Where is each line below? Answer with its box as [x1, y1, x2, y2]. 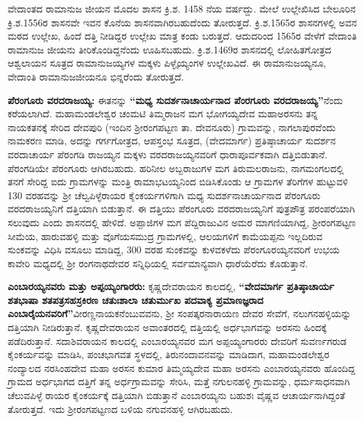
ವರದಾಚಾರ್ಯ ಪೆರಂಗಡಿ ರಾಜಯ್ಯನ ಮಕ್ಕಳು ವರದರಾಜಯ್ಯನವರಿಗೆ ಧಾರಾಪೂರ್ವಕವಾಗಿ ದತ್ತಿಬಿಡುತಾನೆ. [8, 146, 328, 161]
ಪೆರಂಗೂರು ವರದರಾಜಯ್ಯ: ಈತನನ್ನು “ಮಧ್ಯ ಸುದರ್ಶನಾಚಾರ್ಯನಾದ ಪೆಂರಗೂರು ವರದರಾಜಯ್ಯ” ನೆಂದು [8, 92, 343, 107]
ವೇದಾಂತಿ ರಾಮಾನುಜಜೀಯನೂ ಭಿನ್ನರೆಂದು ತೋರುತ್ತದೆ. [8, 69, 184, 83]
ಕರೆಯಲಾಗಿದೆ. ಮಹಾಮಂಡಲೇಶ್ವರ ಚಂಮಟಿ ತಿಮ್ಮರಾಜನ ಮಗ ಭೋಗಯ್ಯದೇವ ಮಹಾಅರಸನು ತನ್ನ [8, 106, 318, 121]
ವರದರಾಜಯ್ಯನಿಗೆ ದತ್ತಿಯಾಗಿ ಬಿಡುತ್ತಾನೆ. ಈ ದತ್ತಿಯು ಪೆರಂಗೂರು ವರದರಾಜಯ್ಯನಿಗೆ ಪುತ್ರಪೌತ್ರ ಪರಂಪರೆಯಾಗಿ [8, 201, 355, 216]
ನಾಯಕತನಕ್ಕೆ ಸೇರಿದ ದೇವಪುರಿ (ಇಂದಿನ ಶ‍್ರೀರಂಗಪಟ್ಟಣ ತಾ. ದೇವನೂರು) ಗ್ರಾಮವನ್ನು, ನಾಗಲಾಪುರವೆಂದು [8, 119, 336, 134]
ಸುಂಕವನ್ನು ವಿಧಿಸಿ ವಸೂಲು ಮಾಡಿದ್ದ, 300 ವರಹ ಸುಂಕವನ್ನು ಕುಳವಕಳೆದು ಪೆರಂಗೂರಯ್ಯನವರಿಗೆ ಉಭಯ [8, 242, 340, 257]
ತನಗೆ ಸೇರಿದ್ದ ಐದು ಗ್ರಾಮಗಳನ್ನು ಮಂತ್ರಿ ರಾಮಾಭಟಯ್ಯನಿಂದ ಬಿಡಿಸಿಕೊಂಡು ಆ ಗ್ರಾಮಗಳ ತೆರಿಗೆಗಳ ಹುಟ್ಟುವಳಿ [8, 174, 348, 189]
